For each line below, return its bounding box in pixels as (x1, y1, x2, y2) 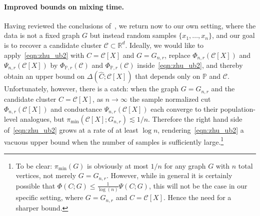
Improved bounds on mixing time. (4, 1, 124, 11)
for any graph (164, 160, 206, 171)
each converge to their (150, 103, 218, 114)
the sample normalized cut (129, 93, 211, 104)
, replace (164, 49, 190, 60)
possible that (15, 180, 55, 191)
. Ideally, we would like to (125, 39, 204, 50)
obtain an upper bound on (4, 71, 85, 81)
